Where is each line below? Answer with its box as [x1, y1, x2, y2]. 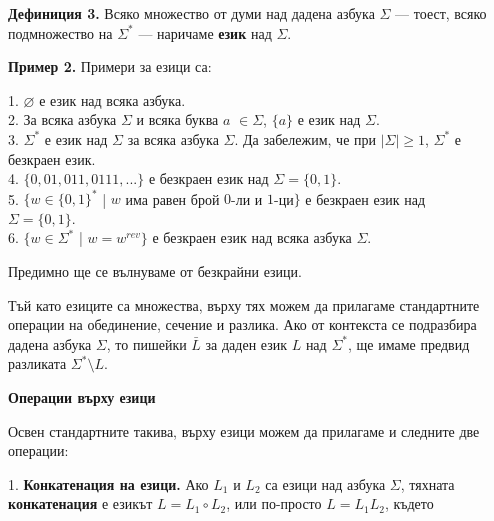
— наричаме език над [138, 22, 272, 43]
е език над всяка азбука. [39, 89, 186, 110]
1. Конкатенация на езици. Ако [8, 473, 209, 494]
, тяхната [400, 473, 455, 494]
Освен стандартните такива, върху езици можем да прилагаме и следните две [8, 420, 480, 441]
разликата [8, 353, 67, 374]
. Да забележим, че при [234, 128, 376, 149]
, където [384, 493, 434, 514]
